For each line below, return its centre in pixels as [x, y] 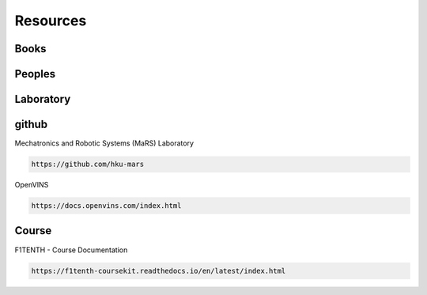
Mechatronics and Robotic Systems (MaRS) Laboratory [104, 143]
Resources [51, 21]
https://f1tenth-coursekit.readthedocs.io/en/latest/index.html [159, 270]
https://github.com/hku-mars [88, 165]
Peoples [35, 74]
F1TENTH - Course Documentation [71, 250]
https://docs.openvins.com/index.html [106, 206]
